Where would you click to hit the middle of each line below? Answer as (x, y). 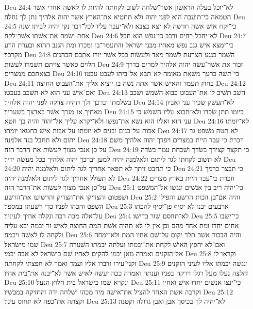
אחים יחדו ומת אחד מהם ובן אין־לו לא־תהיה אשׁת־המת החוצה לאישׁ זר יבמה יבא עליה (122, 225)
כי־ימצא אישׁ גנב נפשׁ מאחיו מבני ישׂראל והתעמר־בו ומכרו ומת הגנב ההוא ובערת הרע (119, 45)
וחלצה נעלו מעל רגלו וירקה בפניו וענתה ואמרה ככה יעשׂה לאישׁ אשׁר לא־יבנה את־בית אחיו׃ (127, 272)
